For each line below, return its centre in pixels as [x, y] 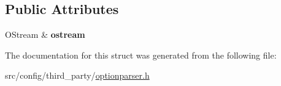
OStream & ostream [45, 34]
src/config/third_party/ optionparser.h [77, 75]
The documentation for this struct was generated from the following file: [141, 55]
